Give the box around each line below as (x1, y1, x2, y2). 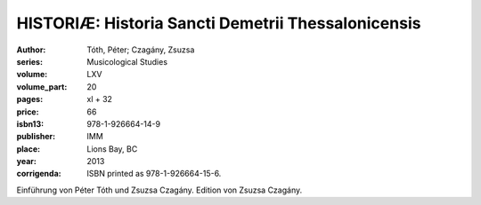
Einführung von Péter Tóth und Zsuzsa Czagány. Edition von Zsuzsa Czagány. (16, 185, 303, 195)
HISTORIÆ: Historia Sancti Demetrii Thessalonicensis (16, 13, 421, 33)
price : (16, 106, 39, 117)
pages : (16, 94, 44, 105)
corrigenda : (16, 169, 61, 179)
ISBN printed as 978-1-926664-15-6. (86, 169, 222, 179)
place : (16, 143, 41, 154)
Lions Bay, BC (86, 143, 138, 154)
